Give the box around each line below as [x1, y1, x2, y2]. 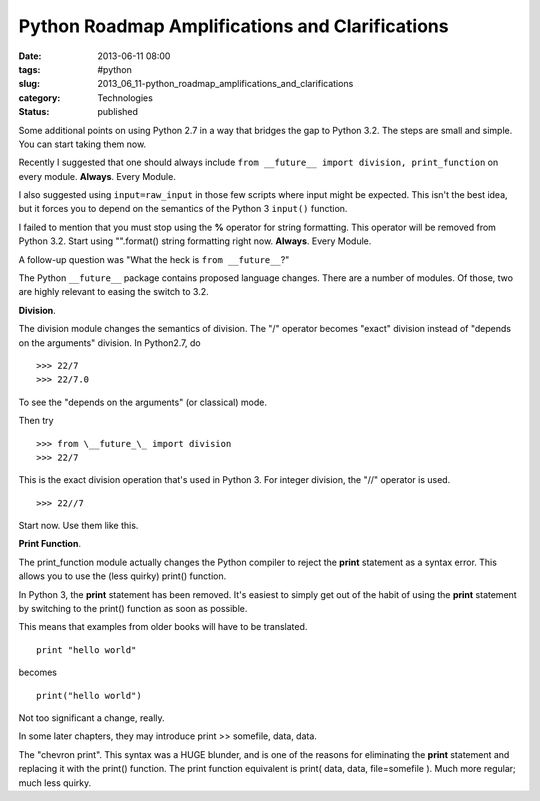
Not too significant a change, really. [18, 712, 165, 724]
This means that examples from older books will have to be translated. [18, 621, 308, 633]
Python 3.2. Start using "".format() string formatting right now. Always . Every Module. [18, 235, 372, 247]
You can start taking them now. [18, 138, 147, 150]
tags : [18, 63, 41, 75]
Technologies [97, 91, 154, 104]
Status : [18, 106, 50, 118]
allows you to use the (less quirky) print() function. [18, 570, 227, 582]
